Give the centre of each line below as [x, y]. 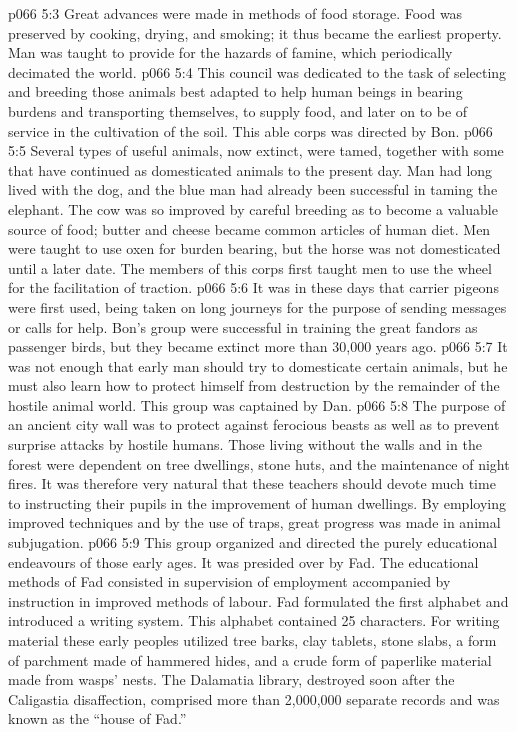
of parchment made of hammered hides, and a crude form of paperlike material [250, 659]
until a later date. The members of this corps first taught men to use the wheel [250, 267]
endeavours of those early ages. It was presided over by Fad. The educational [243, 561]
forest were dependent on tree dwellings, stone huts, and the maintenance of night [259, 463]
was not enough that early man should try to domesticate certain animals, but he [258, 365]
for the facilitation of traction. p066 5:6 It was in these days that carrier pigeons [253, 287]
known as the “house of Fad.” [97, 718]
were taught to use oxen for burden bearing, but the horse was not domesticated [254, 248]
